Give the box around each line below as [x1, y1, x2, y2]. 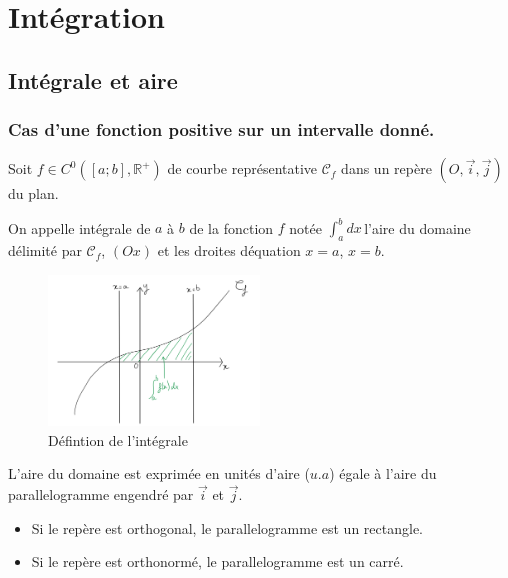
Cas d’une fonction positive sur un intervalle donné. [8, 117, 435, 142]
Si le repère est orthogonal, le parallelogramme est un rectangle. [31, 517, 423, 538]
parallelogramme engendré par [8, 484, 194, 505]
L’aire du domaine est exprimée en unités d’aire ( [8, 463, 310, 484]
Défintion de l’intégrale [48, 429, 188, 450]
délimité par [8, 240, 82, 261]
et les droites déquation [157, 240, 301, 261]
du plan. [8, 183, 59, 204]
